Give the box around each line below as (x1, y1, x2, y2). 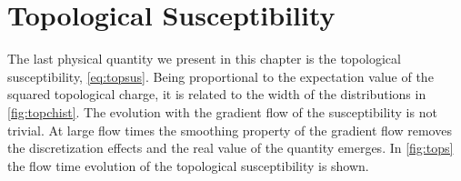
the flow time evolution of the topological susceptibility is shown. (7, 156, 369, 175)
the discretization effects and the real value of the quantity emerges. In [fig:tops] (7, 138, 454, 157)
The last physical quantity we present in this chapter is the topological (7, 49, 401, 68)
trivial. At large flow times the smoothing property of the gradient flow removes (7, 120, 452, 139)
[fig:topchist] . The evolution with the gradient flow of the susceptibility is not (7, 102, 437, 121)
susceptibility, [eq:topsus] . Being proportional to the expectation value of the (7, 66, 434, 85)
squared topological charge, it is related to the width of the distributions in (7, 85, 426, 104)
